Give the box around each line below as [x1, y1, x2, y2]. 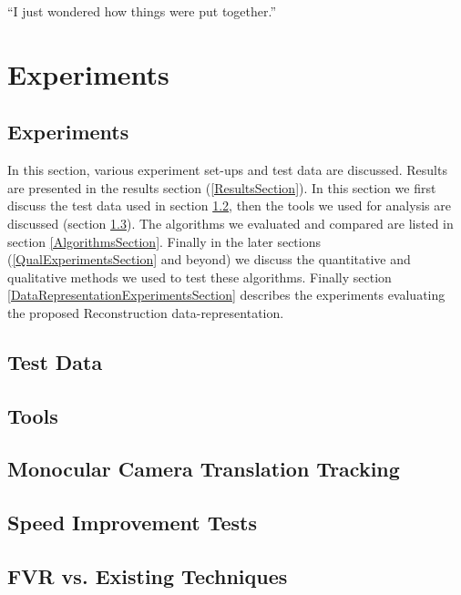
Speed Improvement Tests [7, 508, 257, 537]
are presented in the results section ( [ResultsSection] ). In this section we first [7, 178, 436, 197]
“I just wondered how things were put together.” [7, 2, 277, 20]
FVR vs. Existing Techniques [7, 562, 288, 590]
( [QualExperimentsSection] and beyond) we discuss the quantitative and [7, 250, 411, 269]
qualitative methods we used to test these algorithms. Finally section [7, 267, 392, 286]
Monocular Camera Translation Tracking [7, 455, 400, 483]
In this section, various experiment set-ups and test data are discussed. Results [7, 160, 447, 180]
